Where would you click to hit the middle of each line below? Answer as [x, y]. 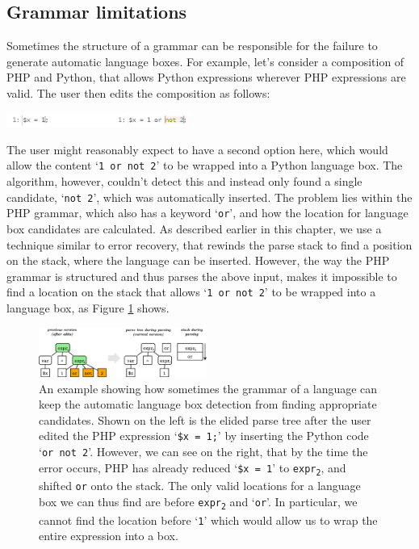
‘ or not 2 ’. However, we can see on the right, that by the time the [203, 452]
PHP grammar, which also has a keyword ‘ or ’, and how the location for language [207, 213]
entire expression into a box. [109, 536]
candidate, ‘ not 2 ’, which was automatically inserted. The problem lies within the [209, 197]
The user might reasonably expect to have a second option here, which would [197, 149]
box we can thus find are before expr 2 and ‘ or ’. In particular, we [198, 502]
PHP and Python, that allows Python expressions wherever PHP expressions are [206, 77]
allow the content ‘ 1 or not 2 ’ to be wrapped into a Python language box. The [205, 165]
